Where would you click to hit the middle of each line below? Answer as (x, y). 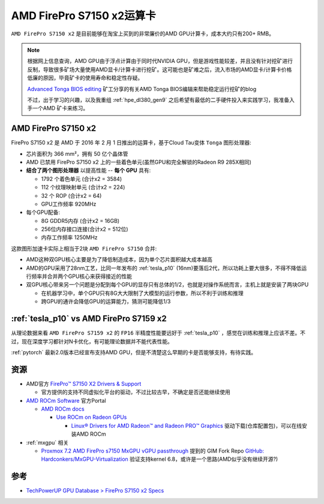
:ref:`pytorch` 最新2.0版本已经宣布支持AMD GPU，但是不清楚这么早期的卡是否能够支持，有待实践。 (134, 352)
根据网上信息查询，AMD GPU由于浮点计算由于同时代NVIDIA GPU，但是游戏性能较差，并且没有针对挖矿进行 (160, 61)
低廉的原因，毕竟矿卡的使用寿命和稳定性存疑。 (85, 78)
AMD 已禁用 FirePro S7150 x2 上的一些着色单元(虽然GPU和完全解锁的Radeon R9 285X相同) (139, 162)
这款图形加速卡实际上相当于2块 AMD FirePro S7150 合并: (84, 248)
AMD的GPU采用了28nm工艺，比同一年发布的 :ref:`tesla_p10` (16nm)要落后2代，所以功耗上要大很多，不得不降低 (164, 268)
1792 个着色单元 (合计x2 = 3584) (82, 179)
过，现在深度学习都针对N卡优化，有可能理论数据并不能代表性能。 (92, 341)
